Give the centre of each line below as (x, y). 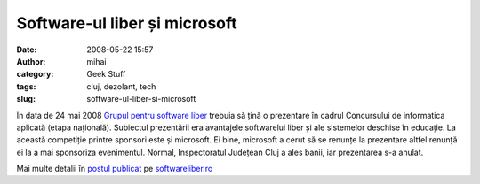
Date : (27, 50)
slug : (26, 99)
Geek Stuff (106, 74)
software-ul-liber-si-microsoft (141, 99)
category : (35, 74)
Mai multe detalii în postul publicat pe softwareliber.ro (115, 169)
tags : (26, 86)
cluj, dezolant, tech (121, 86)
